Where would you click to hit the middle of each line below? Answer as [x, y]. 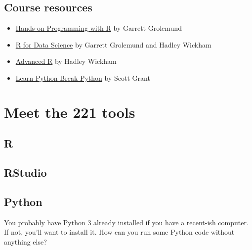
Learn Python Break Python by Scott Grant [83, 77]
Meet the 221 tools [70, 112]
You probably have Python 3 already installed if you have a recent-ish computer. [126, 222]
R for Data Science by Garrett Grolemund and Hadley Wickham [113, 44]
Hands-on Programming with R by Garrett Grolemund [99, 28]
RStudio [25, 173]
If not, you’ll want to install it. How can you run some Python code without [119, 232]
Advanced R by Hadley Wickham [66, 61]
